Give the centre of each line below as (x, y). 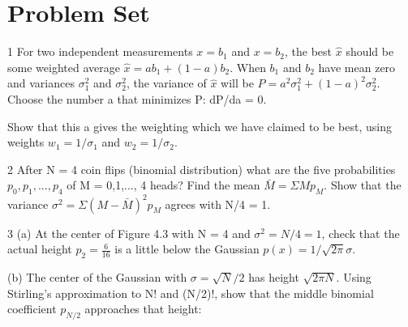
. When (248, 67)
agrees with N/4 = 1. (218, 204)
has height (274, 276)
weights (26, 142)
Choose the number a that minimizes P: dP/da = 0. (137, 98)
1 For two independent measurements (100, 51)
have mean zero (357, 67)
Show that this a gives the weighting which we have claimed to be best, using (200, 126)
